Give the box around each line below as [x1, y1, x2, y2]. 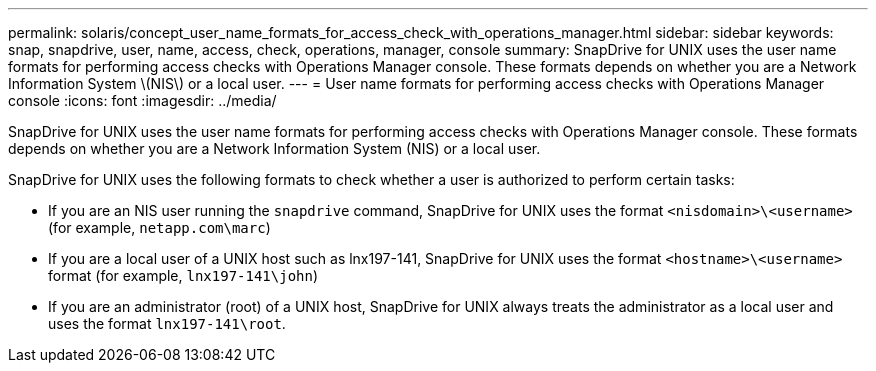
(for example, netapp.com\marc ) [48, 219, 271, 236]
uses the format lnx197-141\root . [48, 315, 286, 332]
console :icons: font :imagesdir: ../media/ [8, 92, 277, 109]
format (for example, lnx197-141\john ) [48, 267, 319, 284]
